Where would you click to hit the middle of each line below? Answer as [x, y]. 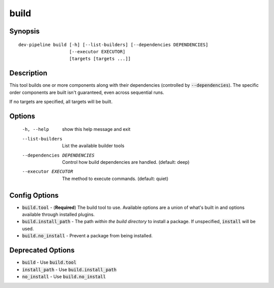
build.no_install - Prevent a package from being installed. [88, 236]
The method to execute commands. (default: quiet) [115, 178]
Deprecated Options [42, 250]
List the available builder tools [93, 146]
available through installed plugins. [58, 214]
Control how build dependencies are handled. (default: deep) [126, 162]
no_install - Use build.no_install [64, 276]
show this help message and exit [96, 129]
